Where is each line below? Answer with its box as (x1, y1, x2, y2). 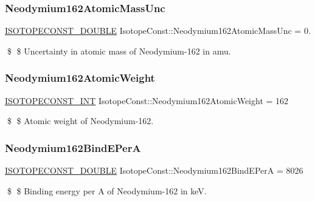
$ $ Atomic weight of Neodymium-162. (7, 114, 154, 127)
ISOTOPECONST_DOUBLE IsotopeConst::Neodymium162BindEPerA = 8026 (5, 164, 303, 177)
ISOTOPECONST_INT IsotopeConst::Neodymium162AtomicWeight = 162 (5, 94, 289, 107)
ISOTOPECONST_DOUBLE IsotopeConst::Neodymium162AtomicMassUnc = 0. (5, 24, 311, 37)
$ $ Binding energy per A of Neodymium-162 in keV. (7, 184, 207, 197)
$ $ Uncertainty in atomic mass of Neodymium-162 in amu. (7, 44, 231, 57)
